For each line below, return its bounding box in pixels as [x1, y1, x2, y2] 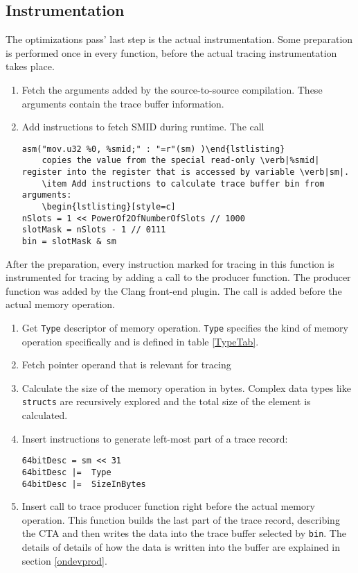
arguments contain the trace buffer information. [21, 96, 224, 110]
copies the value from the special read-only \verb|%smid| [42, 155, 320, 166]
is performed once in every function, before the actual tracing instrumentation [6, 45, 337, 60]
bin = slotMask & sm [21, 237, 116, 247]
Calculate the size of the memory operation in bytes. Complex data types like [21, 380, 351, 395]
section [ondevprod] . [21, 553, 107, 567]
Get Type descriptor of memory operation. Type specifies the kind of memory [21, 320, 348, 335]
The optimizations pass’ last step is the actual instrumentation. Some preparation [6, 32, 353, 46]
